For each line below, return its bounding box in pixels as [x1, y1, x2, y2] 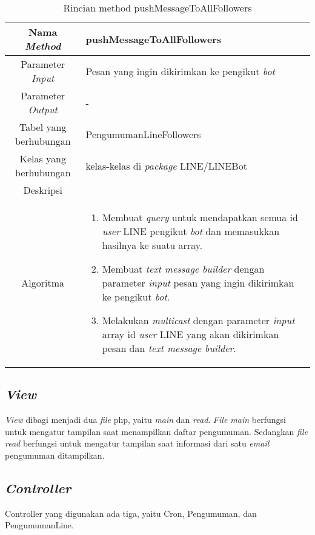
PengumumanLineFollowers [85, 127, 201, 141]
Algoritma [21, 276, 65, 290]
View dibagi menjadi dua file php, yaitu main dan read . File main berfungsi [5, 413, 286, 426]
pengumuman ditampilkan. [5, 448, 105, 461]
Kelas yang [19, 151, 66, 165]
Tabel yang [19, 120, 67, 134]
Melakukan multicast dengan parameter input [102, 313, 295, 327]
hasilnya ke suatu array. [102, 238, 203, 252]
